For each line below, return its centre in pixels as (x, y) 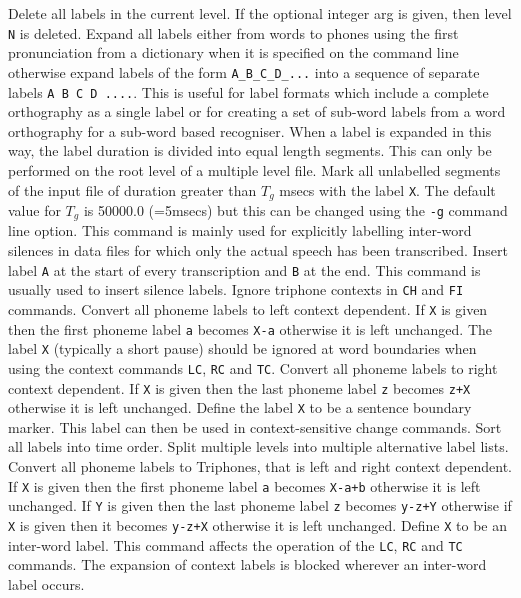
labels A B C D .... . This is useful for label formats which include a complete (248, 91)
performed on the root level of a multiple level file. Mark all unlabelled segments (254, 169)
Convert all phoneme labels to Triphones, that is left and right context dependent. (260, 466)
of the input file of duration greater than (132, 189)
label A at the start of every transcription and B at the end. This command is (244, 269)
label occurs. (46, 583)
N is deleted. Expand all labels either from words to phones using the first (233, 32)
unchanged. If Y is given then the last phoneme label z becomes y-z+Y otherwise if (260, 505)
